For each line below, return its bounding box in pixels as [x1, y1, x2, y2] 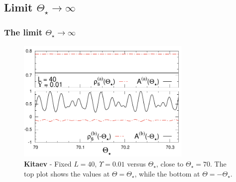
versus [127, 158, 146, 169]
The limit [4, 25, 43, 38]
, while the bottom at [134, 168, 200, 179]
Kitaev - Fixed [24, 158, 72, 169]
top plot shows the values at [24, 168, 110, 179]
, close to [156, 158, 184, 169]
